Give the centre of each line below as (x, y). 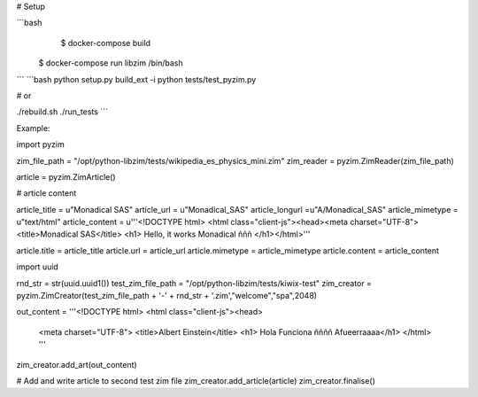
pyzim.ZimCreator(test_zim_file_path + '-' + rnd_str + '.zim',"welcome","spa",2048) (167, 296)
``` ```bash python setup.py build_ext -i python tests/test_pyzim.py (136, 79)
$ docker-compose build (105, 43)
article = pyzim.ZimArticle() (66, 176)
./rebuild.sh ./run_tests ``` (62, 112)
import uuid (38, 267)
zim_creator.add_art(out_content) (77, 364)
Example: (33, 128)
